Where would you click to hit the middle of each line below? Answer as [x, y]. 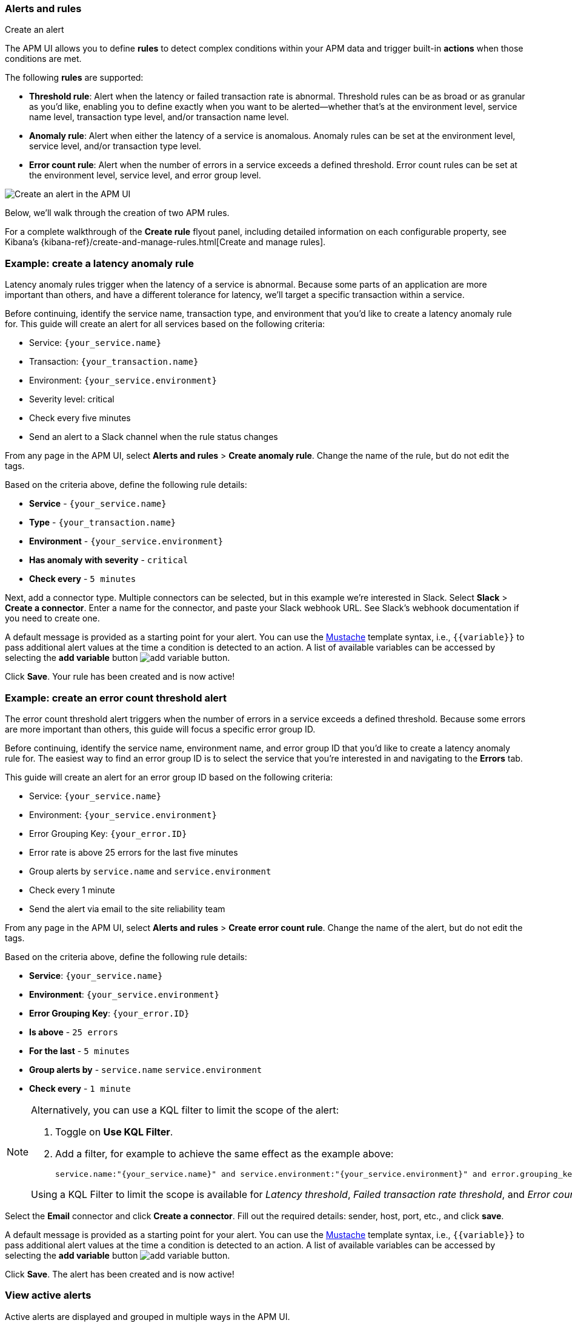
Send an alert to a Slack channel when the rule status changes [154, 437]
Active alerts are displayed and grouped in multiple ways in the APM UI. [148, 1316]
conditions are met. [43, 59]
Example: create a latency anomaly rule [100, 263]
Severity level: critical [72, 399]
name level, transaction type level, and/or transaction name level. [159, 117]
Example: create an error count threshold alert [116, 698]
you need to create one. [52, 618]
